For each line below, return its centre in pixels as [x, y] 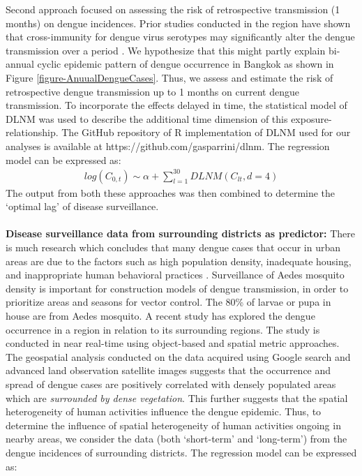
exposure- [311, 118]
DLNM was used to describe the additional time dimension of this [147, 118]
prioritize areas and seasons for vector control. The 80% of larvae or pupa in [168, 302]
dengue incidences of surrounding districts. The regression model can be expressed [181, 452]
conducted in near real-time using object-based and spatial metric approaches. [173, 343]
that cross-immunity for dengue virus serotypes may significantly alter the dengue [180, 37]
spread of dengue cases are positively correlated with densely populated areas [171, 384]
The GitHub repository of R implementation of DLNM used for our [206, 132]
